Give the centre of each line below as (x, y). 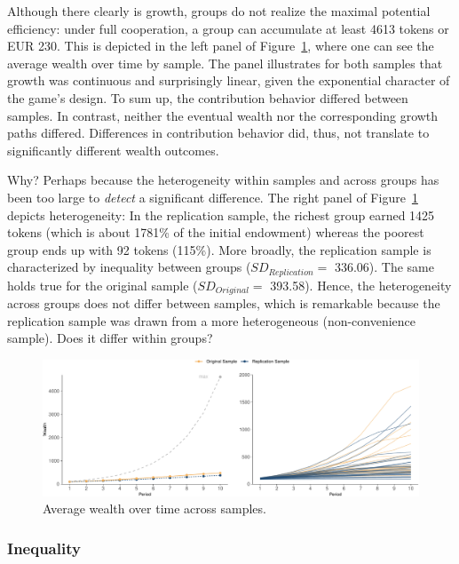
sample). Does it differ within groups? (110, 338)
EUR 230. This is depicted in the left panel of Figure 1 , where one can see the (221, 46)
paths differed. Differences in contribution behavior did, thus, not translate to (218, 133)
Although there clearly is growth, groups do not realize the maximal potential (219, 11)
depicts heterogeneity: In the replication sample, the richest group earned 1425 (221, 214)
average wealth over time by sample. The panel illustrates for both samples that (225, 63)
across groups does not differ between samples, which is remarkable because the (224, 303)
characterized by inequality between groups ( (129, 267)
